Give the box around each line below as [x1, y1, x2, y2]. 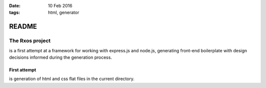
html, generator [48, 10, 79, 16]
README [9, 22, 37, 31]
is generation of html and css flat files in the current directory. [9, 76, 135, 82]
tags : [9, 10, 20, 16]
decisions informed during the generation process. [9, 54, 112, 60]
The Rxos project [9, 37, 51, 44]
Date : [9, 3, 21, 8]
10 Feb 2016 [48, 3, 72, 8]
